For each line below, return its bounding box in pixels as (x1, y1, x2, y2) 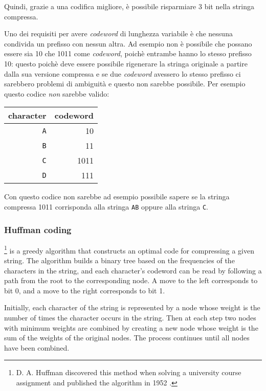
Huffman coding (4, 223, 72, 236)
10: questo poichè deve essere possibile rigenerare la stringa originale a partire (4, 58, 248, 68)
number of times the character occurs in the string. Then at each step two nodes (4, 312, 256, 323)
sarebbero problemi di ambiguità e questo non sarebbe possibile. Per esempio (4, 78, 246, 89)
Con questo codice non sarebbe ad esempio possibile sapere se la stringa (4, 191, 230, 202)
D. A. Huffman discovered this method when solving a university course (16, 367, 241, 378)
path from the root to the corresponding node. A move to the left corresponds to (4, 275, 258, 286)
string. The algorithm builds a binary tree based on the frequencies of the (4, 255, 235, 266)
